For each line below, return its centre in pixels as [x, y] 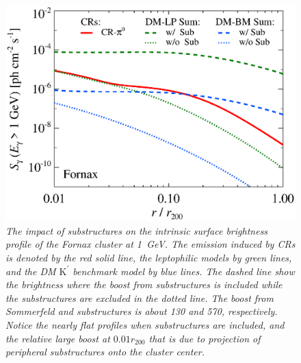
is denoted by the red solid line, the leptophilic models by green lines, [149, 258]
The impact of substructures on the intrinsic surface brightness [137, 230]
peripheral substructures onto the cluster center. [105, 352]
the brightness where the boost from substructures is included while [144, 284]
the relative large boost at [58, 338]
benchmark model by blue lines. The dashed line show [184, 271]
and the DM [31, 271]
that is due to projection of [205, 338]
